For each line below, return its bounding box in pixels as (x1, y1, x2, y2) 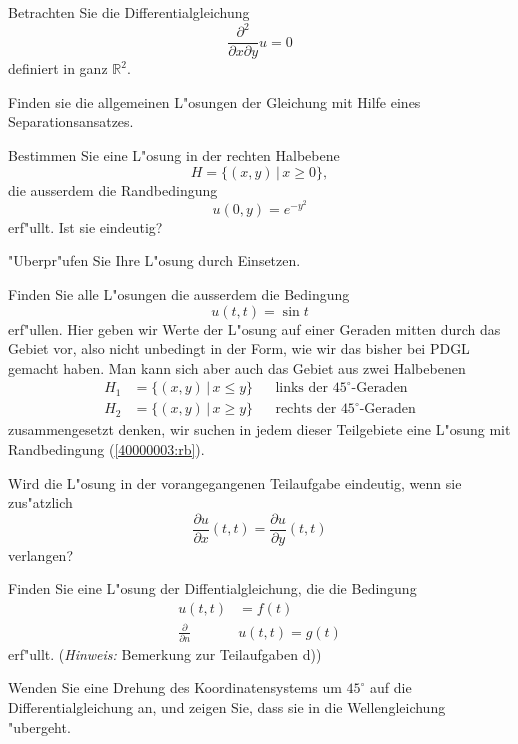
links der (275, 381, 329, 396)
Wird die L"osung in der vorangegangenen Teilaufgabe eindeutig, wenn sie (8, 472, 462, 493)
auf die (370, 677, 412, 698)
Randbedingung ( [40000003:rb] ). (8, 438, 205, 459)
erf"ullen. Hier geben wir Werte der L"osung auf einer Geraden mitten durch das (8, 318, 501, 339)
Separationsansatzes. (8, 111, 134, 132)
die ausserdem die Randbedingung (8, 179, 218, 200)
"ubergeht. (8, 716, 71, 737)
